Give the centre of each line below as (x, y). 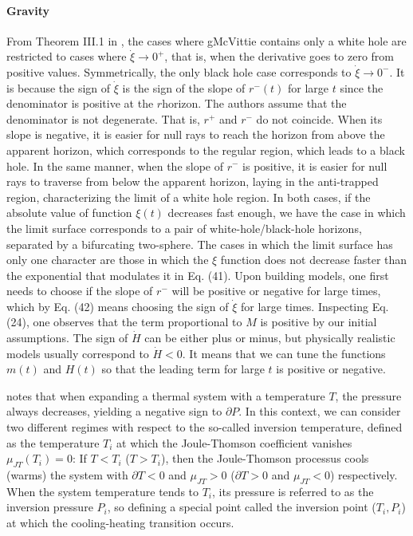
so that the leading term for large (183, 369)
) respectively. (364, 475)
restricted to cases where (67, 56)
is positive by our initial (319, 322)
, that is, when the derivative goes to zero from (279, 56)
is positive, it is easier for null (315, 166)
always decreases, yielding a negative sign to (114, 411)
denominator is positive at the (80, 103)
